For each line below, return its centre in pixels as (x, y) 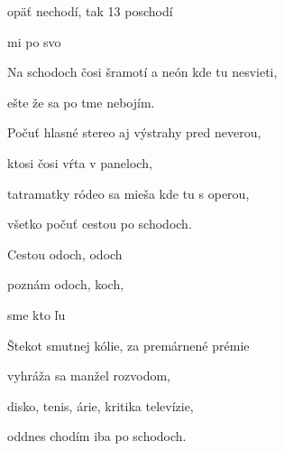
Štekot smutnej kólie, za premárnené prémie (128, 345)
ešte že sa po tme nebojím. (81, 102)
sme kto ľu (37, 314)
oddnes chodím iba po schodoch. (97, 436)
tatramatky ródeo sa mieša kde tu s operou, (128, 193)
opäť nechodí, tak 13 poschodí (90, 11)
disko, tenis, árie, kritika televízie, (101, 405)
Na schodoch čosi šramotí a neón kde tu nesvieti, (142, 72)
